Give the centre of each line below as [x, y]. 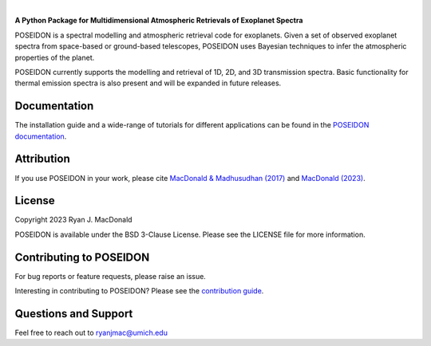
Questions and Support [74, 314]
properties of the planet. [55, 57]
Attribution [43, 159]
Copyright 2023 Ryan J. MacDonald [73, 220]
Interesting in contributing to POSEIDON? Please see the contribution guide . [139, 291]
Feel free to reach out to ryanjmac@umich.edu [91, 333]
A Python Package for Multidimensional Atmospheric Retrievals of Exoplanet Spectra [159, 21]
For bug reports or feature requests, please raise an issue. [111, 276]
